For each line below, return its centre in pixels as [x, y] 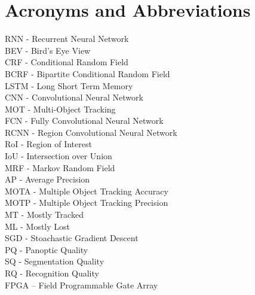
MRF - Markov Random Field [60, 167]
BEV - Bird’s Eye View [48, 50]
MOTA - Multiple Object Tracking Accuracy [87, 191]
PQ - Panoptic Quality [47, 249]
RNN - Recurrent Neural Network [67, 39]
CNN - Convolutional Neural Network [74, 97]
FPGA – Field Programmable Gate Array [82, 285]
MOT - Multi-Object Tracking [60, 109]
